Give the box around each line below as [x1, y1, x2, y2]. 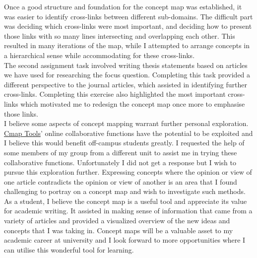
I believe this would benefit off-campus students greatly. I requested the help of [4, 137, 245, 148]
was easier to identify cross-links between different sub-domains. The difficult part [4, 11, 253, 21]
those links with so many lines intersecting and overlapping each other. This [4, 30, 235, 41]
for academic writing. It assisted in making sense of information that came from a [4, 205, 253, 216]
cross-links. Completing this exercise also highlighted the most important [4, 89, 226, 99]
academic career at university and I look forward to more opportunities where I [4, 235, 246, 245]
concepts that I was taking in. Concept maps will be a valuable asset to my [4, 225, 233, 235]
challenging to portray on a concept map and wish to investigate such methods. [4, 186, 246, 196]
